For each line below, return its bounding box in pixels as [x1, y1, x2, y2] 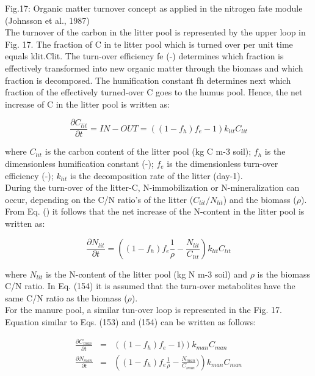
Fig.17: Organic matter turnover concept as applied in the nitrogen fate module [5, 2, 303, 14]
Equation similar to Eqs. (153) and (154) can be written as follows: [5, 315, 256, 328]
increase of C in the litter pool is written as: [5, 97, 170, 110]
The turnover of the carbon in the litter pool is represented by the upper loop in [5, 26, 306, 39]
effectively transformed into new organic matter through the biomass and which [5, 61, 303, 74]
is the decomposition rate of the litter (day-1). [70, 169, 243, 182]
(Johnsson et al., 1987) [5, 13, 90, 26]
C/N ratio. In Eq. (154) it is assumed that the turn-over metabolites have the [5, 279, 295, 292]
